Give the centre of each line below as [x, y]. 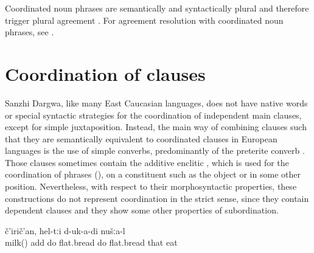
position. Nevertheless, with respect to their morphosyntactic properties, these [151, 186]
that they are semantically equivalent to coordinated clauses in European [141, 138]
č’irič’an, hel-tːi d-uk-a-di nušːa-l [65, 230]
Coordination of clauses [105, 73]
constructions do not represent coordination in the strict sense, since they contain [157, 198]
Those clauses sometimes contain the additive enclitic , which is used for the [147, 162]
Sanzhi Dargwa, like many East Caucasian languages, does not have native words [156, 102]
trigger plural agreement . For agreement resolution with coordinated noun [144, 20]
